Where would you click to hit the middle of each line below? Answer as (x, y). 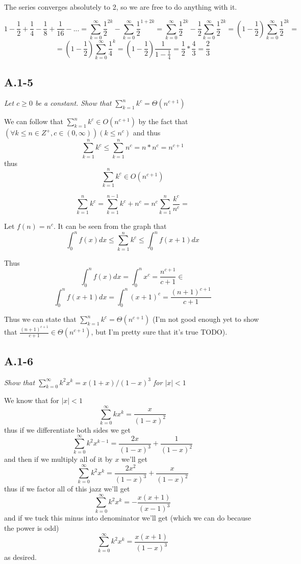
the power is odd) (32, 528)
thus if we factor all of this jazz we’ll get (67, 489)
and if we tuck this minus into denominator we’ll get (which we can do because (128, 518)
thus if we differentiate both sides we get (67, 429)
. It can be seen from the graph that (110, 226)
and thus (147, 133)
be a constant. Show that (73, 103)
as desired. (20, 557)
